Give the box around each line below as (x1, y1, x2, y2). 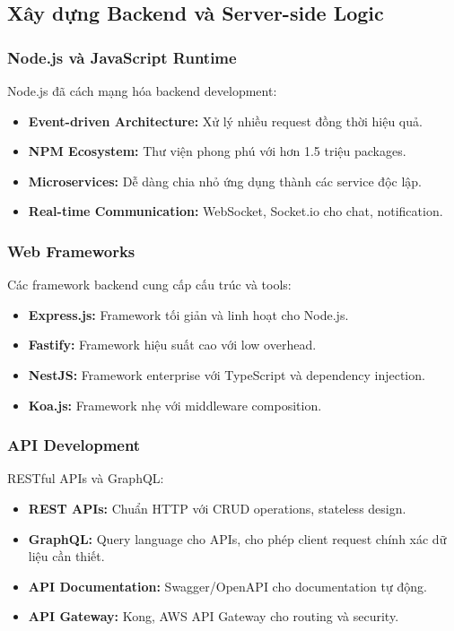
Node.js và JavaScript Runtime (7, 46, 237, 68)
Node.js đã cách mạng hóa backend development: (7, 82, 277, 99)
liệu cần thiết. (28, 547, 105, 566)
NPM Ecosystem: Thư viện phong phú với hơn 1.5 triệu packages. (28, 142, 406, 160)
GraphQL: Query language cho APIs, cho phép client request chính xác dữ (28, 529, 447, 548)
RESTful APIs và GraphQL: (7, 469, 164, 488)
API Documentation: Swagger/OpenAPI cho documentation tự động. (28, 576, 427, 595)
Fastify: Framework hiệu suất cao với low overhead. (28, 335, 317, 354)
